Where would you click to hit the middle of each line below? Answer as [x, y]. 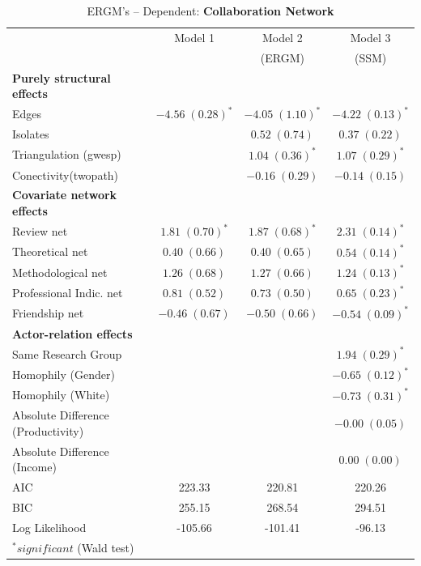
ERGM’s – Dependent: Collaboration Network [210, 11]
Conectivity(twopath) [66, 174]
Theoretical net [50, 251]
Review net [40, 231]
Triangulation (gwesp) [67, 154]
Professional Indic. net [68, 293]
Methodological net [60, 272]
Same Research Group [67, 353]
